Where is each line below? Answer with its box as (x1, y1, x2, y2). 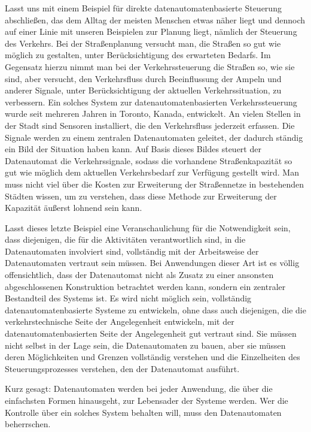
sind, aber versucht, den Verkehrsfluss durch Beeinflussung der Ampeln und (5, 72, 282, 84)
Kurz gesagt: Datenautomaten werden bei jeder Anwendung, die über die (5, 382, 273, 395)
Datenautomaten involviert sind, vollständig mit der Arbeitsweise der (5, 244, 259, 257)
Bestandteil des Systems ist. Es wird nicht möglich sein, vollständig (5, 292, 252, 304)
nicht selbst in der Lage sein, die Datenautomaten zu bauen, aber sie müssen (5, 339, 286, 351)
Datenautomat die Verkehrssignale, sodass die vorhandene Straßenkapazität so (5, 154, 292, 167)
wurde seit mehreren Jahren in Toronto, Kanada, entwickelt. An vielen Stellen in (5, 107, 301, 120)
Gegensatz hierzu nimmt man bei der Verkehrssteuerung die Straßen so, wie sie (5, 60, 295, 72)
